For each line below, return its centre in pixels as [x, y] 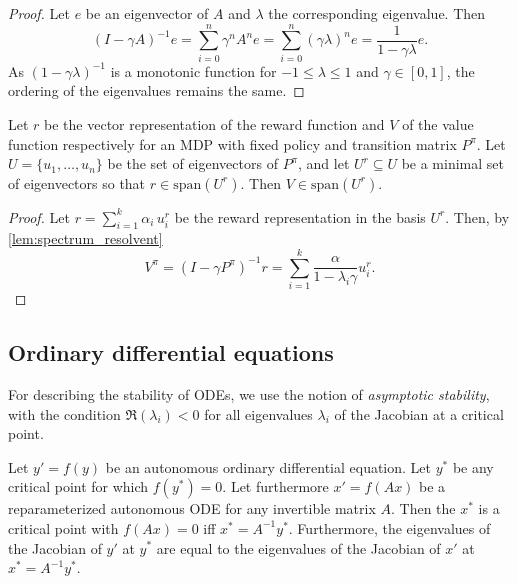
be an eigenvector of [147, 13]
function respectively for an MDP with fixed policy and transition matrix [232, 143]
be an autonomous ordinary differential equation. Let [268, 466]
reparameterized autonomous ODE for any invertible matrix [192, 508]
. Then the [423, 508]
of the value [438, 123]
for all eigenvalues [258, 413]
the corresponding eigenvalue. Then [377, 13]
